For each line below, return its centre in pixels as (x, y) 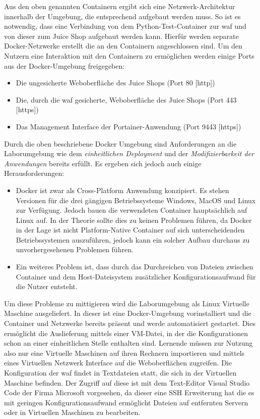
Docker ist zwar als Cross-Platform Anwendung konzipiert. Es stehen (122, 190)
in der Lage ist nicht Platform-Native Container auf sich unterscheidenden (130, 230)
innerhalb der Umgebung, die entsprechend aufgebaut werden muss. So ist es (122, 16)
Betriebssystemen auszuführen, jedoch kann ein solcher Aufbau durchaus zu (133, 239)
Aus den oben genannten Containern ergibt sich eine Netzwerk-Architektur (120, 6)
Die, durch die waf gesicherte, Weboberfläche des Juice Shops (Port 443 (126, 99)
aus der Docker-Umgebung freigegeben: (64, 65)
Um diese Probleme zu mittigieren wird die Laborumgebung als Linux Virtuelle (127, 303)
